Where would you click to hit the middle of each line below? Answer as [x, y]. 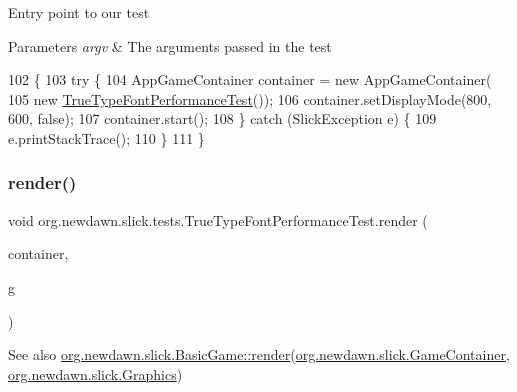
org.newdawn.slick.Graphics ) [95, 373]
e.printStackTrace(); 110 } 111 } [106, 137]
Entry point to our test [79, 12]
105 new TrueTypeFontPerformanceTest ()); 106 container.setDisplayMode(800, [250, 98]
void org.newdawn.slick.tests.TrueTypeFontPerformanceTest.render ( [218, 219]
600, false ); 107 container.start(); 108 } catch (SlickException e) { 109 [222, 118]
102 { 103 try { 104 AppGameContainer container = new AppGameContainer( [250, 79]
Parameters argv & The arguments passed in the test [170, 45]
